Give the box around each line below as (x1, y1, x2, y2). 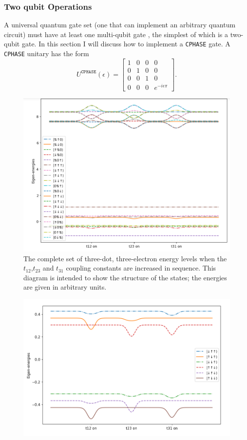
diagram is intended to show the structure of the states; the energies (23, 272, 227, 282)
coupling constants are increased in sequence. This (66, 263, 216, 273)
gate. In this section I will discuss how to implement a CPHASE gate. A (21, 39, 230, 49)
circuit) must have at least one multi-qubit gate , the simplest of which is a (4, 29, 228, 39)
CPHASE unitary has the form (4, 48, 89, 59)
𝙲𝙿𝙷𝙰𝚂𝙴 (81, 69, 96, 75)
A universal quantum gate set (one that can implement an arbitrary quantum (4, 20, 236, 30)
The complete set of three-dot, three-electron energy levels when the (23, 253, 227, 263)
